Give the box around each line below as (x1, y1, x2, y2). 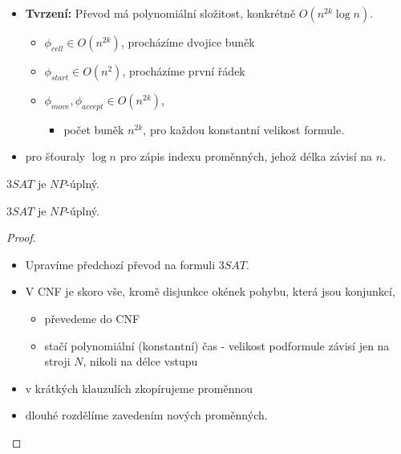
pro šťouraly (25, 148, 86, 165)
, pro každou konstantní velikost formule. (143, 121, 345, 137)
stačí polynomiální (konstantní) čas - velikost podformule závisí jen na (44, 337, 390, 354)
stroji (44, 353, 71, 370)
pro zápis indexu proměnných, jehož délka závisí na (119, 148, 373, 165)
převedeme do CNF (44, 309, 140, 326)
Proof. (6, 229, 36, 246)
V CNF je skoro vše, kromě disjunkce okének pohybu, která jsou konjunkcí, (25, 283, 395, 300)
